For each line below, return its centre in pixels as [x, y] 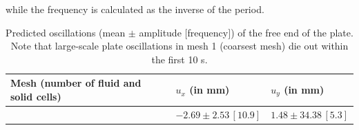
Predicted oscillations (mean [66, 32]
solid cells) [36, 96]
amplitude [160, 32]
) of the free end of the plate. [292, 32]
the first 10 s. [179, 59]
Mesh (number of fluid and [76, 83]
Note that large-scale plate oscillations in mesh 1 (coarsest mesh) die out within [179, 46]
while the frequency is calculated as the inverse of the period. [135, 9]
